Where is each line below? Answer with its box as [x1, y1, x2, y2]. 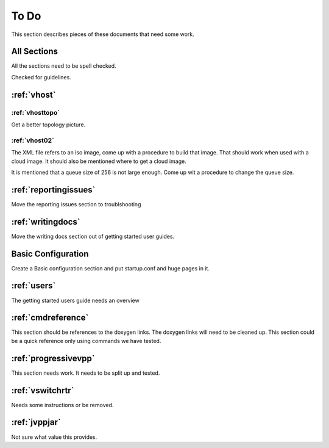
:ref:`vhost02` [11, 136, 54, 145]
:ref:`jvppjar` [11, 417, 61, 427]
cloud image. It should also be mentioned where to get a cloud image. [11, 157, 186, 165]
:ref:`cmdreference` [11, 313, 89, 323]
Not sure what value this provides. [11, 433, 97, 441]
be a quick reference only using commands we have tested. [11, 337, 161, 344]
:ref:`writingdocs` [11, 217, 80, 227]
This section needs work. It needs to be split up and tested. [11, 369, 160, 377]
